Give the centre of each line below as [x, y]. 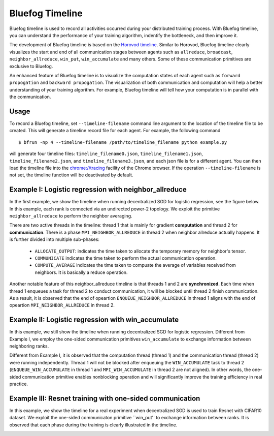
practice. [19, 384]
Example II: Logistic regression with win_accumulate [94, 320]
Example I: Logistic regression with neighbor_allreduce [98, 190]
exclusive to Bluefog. [31, 66]
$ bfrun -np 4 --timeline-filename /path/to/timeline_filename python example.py [123, 142]
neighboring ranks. [29, 346]
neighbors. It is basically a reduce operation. [81, 272]
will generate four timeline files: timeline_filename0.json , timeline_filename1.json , [106, 154]
